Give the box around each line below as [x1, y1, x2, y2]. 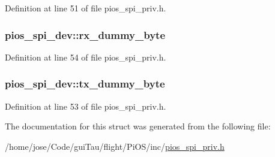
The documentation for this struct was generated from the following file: [5, 120, 271, 132]
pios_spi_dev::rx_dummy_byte [5, 27, 166, 42]
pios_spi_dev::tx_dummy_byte [5, 76, 165, 91]
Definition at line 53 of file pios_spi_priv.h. [5, 99, 166, 112]
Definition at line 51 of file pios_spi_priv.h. [5, 2, 166, 14]
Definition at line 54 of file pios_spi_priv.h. [5, 50, 166, 63]
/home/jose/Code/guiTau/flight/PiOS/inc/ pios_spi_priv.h [5, 140, 225, 152]
